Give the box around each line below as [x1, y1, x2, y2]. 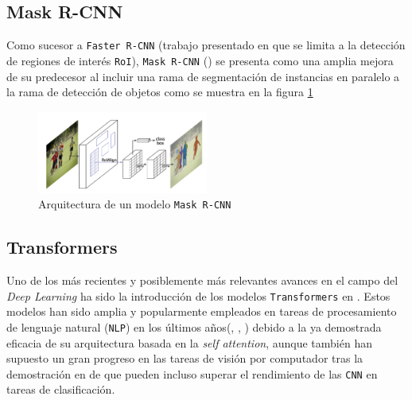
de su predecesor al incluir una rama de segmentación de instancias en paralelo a [6, 68, 400, 84]
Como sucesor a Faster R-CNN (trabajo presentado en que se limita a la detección [6, 37, 406, 53]
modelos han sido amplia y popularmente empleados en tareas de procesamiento [6, 303, 397, 320]
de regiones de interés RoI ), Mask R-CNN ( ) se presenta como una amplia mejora [6, 52, 394, 68]
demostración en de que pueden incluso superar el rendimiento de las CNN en [6, 365, 378, 382]
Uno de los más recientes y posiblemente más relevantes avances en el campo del [6, 272, 398, 289]
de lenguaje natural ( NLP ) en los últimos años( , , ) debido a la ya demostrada [6, 318, 382, 335]
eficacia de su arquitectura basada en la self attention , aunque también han [6, 334, 372, 351]
